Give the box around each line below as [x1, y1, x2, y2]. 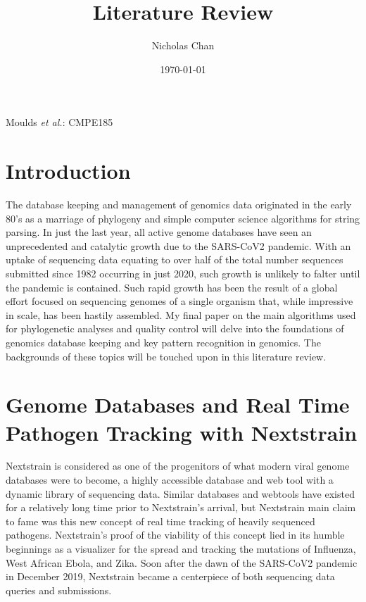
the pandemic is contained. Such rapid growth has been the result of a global [6, 280, 338, 294]
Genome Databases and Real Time [6, 390, 350, 419]
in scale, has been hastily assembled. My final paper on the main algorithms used [6, 307, 356, 322]
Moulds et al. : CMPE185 [6, 115, 113, 130]
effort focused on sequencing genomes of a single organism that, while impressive [6, 294, 353, 308]
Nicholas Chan [151, 38, 215, 53]
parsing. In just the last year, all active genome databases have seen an [6, 225, 312, 239]
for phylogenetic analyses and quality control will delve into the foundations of [6, 321, 344, 336]
